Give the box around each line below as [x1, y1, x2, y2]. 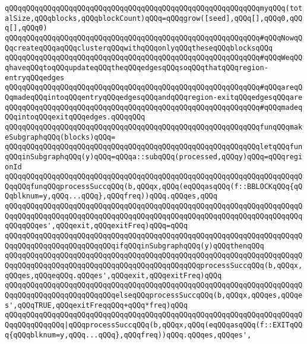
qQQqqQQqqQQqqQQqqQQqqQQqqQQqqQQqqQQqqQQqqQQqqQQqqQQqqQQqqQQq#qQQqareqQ [5, 83, 303, 92]
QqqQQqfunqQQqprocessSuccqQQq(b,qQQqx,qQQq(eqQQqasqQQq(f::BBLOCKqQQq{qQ [5, 182, 303, 191]
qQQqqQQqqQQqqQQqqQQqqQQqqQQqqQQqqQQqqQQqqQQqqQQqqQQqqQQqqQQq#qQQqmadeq [5, 103, 303, 112]
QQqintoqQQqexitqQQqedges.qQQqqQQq [5, 113, 145, 122]
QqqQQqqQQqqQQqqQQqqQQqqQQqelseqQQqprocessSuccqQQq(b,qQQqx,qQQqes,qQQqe [5, 291, 303, 300]
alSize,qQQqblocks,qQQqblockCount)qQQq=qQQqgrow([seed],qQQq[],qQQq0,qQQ [5, 14, 303, 23]
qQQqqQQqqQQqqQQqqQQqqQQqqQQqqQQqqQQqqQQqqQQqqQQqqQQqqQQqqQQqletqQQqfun [5, 143, 303, 152]
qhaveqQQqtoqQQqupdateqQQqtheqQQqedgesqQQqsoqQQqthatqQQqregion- [5, 63, 268, 72]
